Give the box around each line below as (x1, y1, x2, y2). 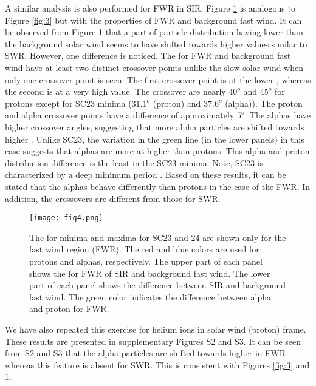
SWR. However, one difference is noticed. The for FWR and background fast (5, 49, 291, 62)
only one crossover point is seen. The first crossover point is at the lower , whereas (5, 73, 311, 86)
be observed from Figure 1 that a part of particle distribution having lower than (5, 25, 303, 38)
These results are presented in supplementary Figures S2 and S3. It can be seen (5, 334, 301, 347)
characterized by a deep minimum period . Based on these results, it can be (5, 168, 286, 181)
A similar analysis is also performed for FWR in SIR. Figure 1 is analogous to (5, 2, 295, 14)
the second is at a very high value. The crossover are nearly (5, 85, 226, 98)
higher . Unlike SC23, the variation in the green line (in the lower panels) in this (5, 132, 304, 145)
